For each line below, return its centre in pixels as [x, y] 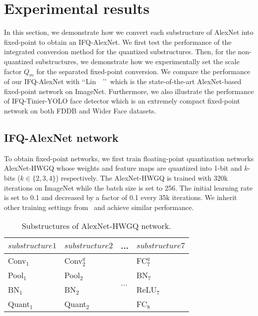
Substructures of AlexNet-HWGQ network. [96, 226]
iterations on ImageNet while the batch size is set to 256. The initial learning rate [128, 187]
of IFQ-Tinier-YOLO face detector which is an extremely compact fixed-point [122, 101]
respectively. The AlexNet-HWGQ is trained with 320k [144, 178]
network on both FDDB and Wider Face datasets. [80, 111]
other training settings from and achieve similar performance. [99, 207]
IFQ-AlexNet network [61, 138]
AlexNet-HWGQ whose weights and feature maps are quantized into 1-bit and [123, 168]
